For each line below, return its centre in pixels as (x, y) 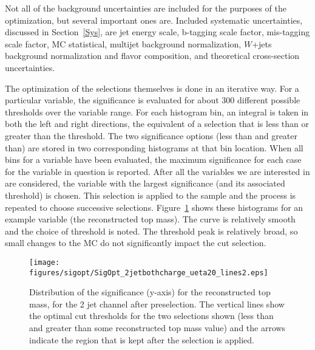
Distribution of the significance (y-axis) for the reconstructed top (150, 292)
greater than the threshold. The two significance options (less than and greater (151, 135)
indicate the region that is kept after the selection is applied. (142, 339)
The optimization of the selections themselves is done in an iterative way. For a (152, 88)
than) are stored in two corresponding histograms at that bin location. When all (154, 147)
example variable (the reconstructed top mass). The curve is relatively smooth (150, 219)
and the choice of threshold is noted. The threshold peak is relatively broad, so (151, 231)
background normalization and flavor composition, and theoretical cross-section (152, 56)
